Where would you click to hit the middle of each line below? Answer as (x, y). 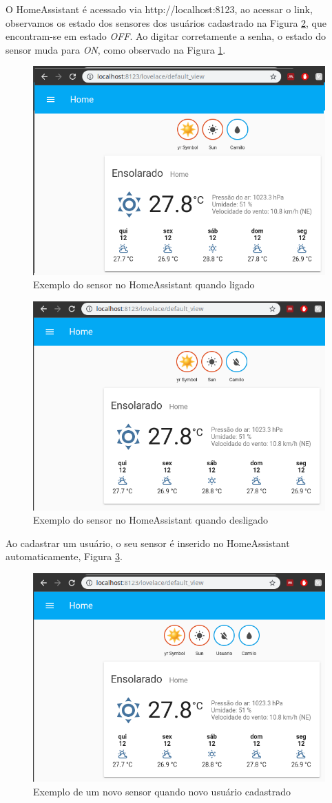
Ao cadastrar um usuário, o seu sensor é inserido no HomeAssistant (148, 543)
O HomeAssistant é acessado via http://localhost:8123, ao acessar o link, (159, 9)
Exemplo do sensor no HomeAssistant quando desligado (151, 520)
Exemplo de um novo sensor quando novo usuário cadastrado (162, 791)
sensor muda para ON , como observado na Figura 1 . (116, 49)
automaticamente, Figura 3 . (64, 556)
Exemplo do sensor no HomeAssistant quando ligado (144, 285)
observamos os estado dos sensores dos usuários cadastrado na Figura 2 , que (166, 22)
